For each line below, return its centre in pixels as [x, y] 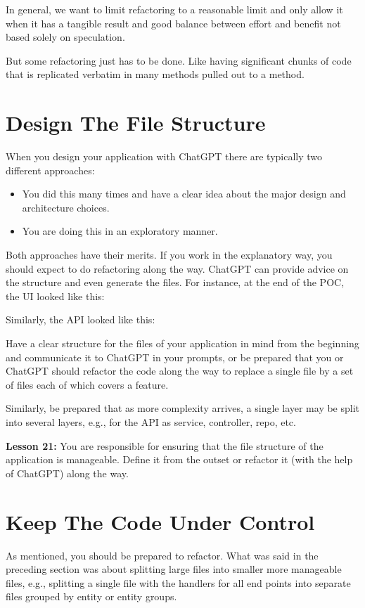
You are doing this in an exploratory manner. [120, 231]
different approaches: [50, 170]
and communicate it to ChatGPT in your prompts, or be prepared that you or [175, 357]
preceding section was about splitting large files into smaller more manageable [174, 569]
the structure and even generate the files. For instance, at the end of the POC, [175, 282]
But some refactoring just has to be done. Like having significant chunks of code [179, 60]
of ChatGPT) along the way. [67, 473]
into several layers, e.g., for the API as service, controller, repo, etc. [151, 422]
